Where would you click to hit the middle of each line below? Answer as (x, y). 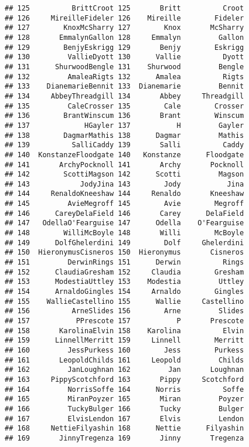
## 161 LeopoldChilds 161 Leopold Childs (125, 360)
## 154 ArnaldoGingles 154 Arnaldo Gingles (125, 292)
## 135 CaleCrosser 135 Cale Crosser (125, 106)
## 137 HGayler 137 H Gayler (125, 125)
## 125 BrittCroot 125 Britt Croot (125, 8)
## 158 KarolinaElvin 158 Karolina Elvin (125, 331)
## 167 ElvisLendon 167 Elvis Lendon (125, 419)
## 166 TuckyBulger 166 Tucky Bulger (125, 409)
